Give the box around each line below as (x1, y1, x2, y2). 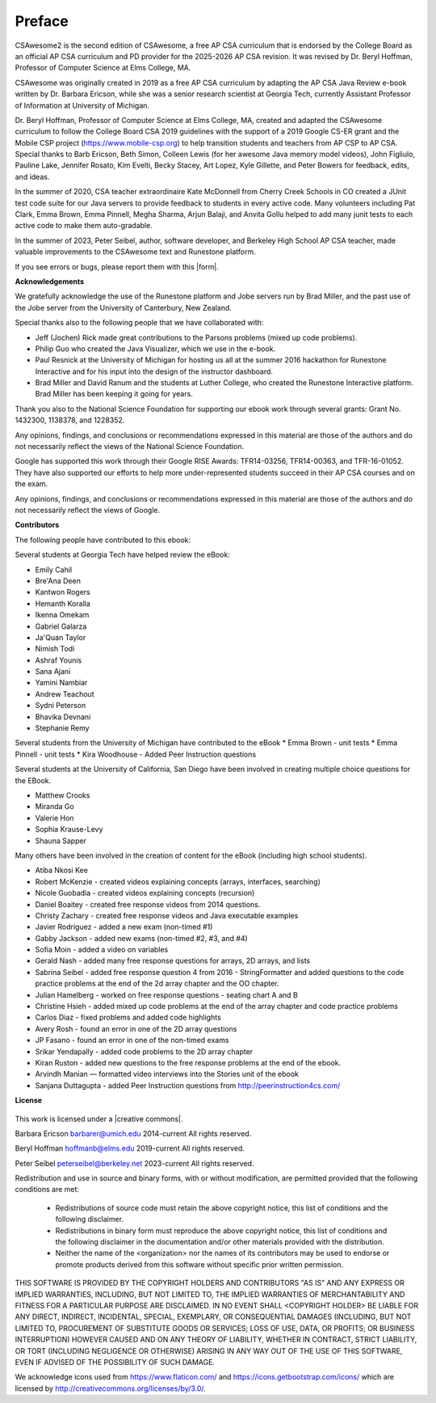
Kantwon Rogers (35, 587, 90, 597)
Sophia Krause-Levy (35, 824, 103, 834)
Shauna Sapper (35, 836, 86, 846)
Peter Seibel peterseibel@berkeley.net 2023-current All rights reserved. (15, 1158, 254, 1168)
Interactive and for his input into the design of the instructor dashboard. (35, 367, 274, 376)
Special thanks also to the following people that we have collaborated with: (15, 318, 264, 328)
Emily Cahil (35, 565, 73, 574)
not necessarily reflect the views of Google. (15, 506, 161, 515)
